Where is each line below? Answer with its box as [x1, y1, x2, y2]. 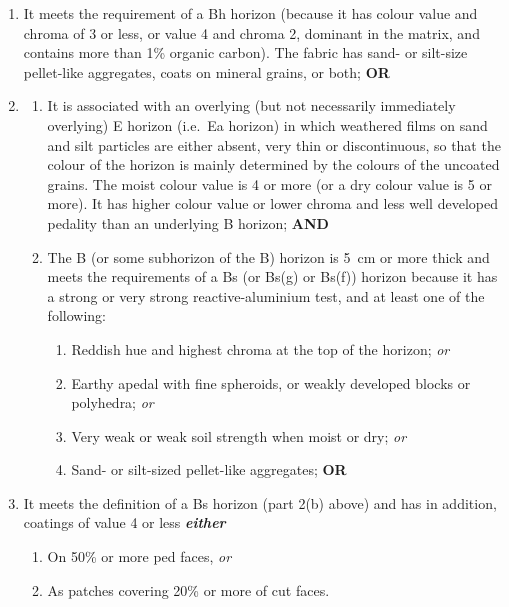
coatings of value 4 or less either [23, 512, 226, 533]
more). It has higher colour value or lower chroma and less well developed [47, 193, 498, 214]
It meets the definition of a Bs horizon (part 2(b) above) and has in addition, [23, 492, 497, 513]
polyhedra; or [71, 392, 154, 413]
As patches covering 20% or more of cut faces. [47, 579, 330, 600]
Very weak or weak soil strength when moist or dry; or [71, 425, 407, 446]
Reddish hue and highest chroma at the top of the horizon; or [71, 338, 450, 359]
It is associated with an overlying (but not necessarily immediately [47, 95, 456, 116]
